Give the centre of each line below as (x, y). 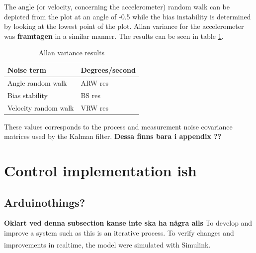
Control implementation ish (100, 170)
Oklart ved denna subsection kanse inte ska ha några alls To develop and (128, 223)
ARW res (94, 82)
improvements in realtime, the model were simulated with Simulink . (107, 244)
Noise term (27, 69)
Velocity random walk (41, 107)
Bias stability (28, 95)
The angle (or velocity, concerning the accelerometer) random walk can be (117, 6)
